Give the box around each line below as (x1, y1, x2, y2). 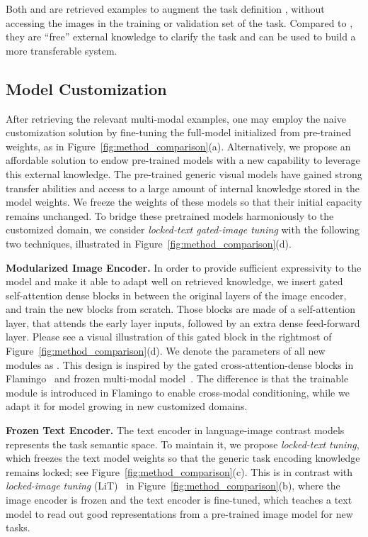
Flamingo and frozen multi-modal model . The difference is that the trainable (6, 371, 349, 386)
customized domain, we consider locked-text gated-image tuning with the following (6, 222, 360, 237)
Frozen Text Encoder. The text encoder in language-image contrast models (6, 423, 345, 438)
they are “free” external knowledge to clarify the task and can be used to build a (6, 29, 356, 44)
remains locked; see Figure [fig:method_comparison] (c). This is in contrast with (6, 464, 353, 479)
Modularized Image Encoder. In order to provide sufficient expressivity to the (6, 260, 362, 275)
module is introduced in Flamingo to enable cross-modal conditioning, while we (6, 384, 350, 399)
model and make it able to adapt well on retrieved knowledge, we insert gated (6, 274, 343, 289)
